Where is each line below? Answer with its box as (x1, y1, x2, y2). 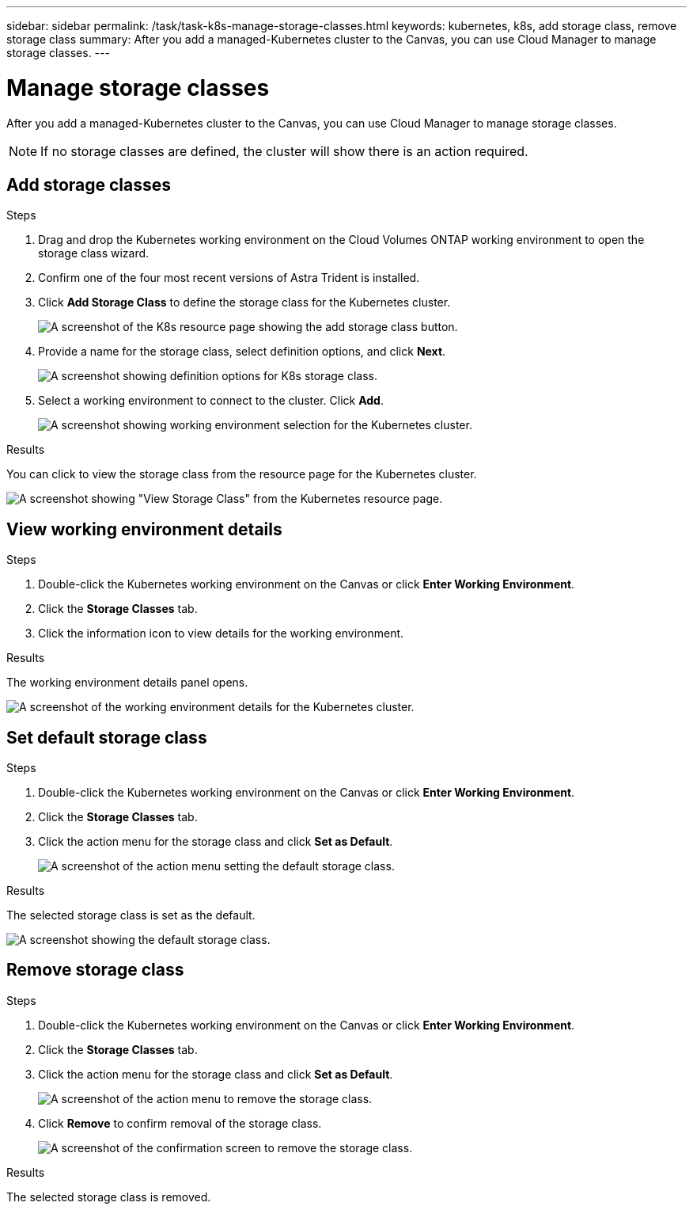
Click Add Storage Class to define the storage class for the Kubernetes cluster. (38, 295, 451, 310)
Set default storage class (6, 727, 207, 748)
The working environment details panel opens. (6, 675, 248, 690)
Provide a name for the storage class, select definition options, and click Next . (38, 344, 446, 359)
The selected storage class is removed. (6, 1189, 211, 1204)
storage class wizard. (38, 246, 150, 261)
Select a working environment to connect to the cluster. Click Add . (38, 394, 384, 408)
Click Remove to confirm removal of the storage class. (38, 1116, 322, 1130)
